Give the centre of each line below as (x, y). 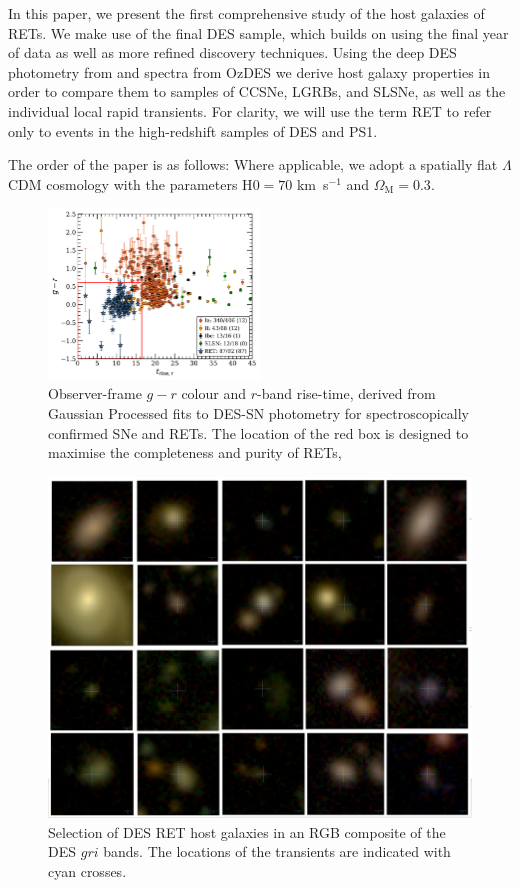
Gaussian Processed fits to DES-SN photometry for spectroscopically (258, 413)
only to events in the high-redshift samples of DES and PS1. (193, 130)
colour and (213, 393)
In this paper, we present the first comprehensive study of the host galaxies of (246, 13)
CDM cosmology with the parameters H (130, 183)
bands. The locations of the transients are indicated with (277, 851)
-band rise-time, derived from (346, 393)
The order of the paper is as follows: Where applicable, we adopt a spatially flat (253, 164)
